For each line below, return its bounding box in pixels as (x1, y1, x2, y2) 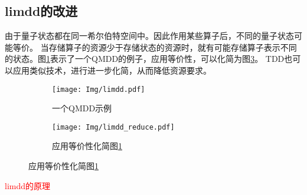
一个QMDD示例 (52, 102, 112, 114)
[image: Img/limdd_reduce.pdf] (52, 123, 175, 131)
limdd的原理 (5, 179, 51, 191)
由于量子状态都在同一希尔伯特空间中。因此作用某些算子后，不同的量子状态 (5, 29, 294, 42)
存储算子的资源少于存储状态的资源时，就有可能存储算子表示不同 (48, 41, 297, 53)
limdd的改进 (5, 2, 78, 20)
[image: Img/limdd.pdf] (52, 85, 145, 94)
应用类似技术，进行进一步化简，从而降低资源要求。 (12, 64, 211, 76)
